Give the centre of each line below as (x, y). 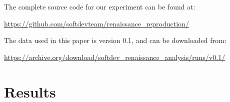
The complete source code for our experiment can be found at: (100, 6)
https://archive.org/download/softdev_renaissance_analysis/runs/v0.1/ (115, 57)
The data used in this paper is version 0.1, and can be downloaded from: (115, 40)
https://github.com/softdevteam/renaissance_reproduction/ (96, 23)
